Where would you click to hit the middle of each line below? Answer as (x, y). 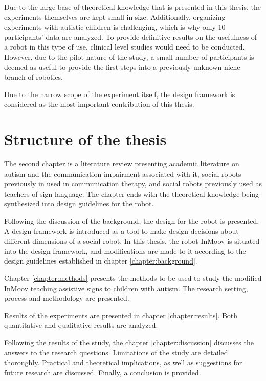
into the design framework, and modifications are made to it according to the (125, 251)
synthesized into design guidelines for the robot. (79, 204)
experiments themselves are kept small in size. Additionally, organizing (115, 17)
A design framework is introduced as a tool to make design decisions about (121, 231)
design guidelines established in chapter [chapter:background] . (101, 261)
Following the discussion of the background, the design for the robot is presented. (132, 221)
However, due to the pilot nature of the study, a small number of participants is (129, 56)
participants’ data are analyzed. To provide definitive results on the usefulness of (131, 37)
